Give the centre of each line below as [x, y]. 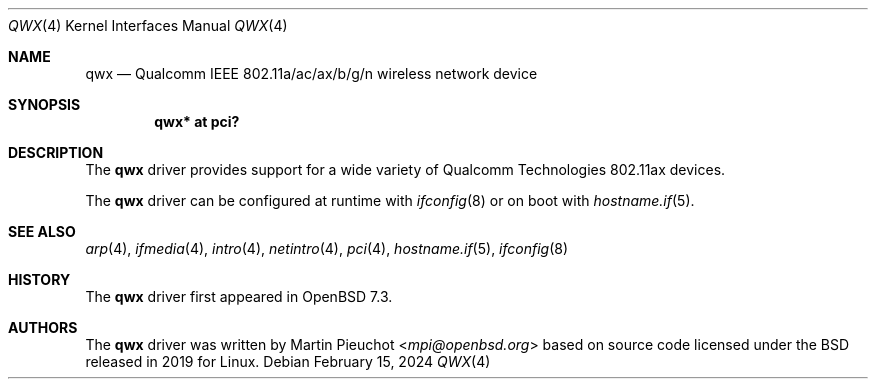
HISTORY [39, 279]
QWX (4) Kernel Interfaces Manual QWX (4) [148, 25]
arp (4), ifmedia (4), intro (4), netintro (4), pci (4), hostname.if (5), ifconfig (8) [327, 248]
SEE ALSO [42, 231]
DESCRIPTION [56, 152]
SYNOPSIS [44, 104]
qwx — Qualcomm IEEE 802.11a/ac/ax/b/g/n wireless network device [311, 73]
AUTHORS [43, 327]
